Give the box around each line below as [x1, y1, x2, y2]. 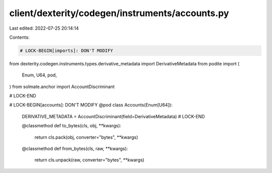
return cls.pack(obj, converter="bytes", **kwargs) [34, 134, 139, 140]
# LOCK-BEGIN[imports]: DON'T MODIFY [20, 48, 113, 53]
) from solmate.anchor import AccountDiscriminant [9, 83, 115, 90]
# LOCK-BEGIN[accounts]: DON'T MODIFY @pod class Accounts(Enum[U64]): [9, 102, 173, 108]
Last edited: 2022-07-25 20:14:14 [9, 25, 79, 31]
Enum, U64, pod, [22, 72, 57, 78]
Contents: [9, 34, 30, 40]
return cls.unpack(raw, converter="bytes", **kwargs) [34, 157, 145, 163]
